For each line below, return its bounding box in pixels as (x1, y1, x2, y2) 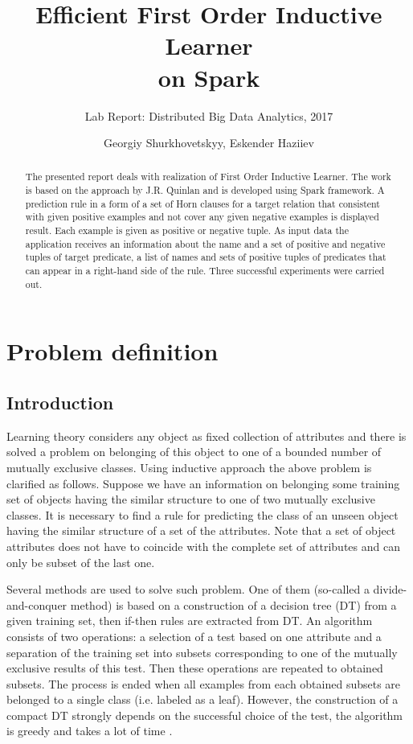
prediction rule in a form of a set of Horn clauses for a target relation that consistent (25, 196, 380, 210)
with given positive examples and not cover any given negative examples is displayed (25, 210, 379, 224)
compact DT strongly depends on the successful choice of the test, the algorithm (6, 706, 403, 723)
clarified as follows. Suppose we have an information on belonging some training (6, 475, 400, 491)
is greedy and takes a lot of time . (6, 722, 173, 739)
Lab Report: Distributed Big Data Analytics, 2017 (84, 107, 333, 124)
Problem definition (6, 335, 219, 368)
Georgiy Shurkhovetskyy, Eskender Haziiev (104, 134, 314, 151)
